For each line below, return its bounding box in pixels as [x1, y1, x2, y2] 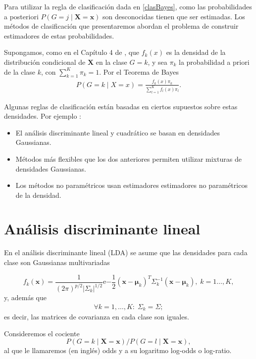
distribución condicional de [4, 56, 86, 67]
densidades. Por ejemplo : [4, 111, 81, 121]
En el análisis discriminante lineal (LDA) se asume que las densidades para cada [4, 247, 248, 258]
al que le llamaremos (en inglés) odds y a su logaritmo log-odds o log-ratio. [4, 345, 232, 356]
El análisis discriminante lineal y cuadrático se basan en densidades [15, 127, 220, 137]
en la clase [96, 56, 127, 67]
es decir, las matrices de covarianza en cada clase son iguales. [4, 312, 189, 322]
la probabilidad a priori [179, 56, 250, 67]
